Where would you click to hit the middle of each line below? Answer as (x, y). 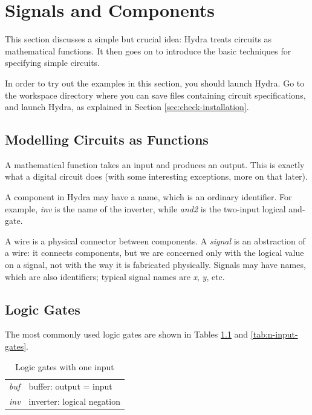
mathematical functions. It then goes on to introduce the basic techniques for (148, 51)
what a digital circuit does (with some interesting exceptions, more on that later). (156, 176)
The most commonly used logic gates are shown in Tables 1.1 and (127, 334)
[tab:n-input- (274, 334)
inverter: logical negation (74, 401)
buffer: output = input (70, 386)
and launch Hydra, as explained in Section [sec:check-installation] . (127, 107)
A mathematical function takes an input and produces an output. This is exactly (155, 164)
